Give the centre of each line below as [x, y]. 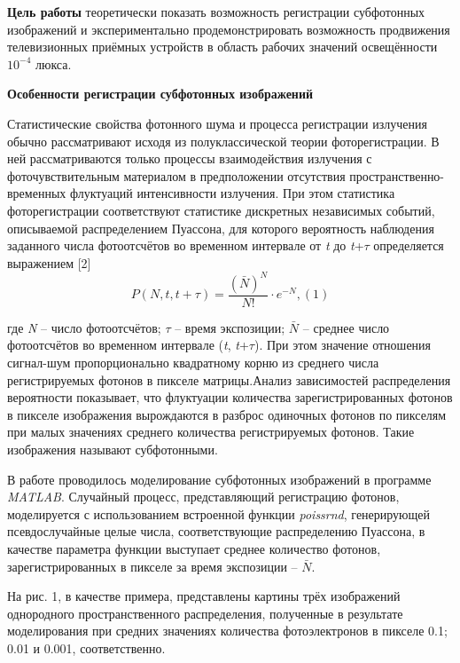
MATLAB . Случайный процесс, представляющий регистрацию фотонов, [203, 497]
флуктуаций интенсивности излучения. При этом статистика [232, 193]
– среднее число [346, 327]
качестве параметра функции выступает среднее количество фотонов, [194, 548]
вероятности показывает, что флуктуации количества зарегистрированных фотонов [230, 397]
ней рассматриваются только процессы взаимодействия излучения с [190, 158]
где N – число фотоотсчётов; [84, 327]
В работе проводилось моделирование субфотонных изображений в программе [219, 479]
